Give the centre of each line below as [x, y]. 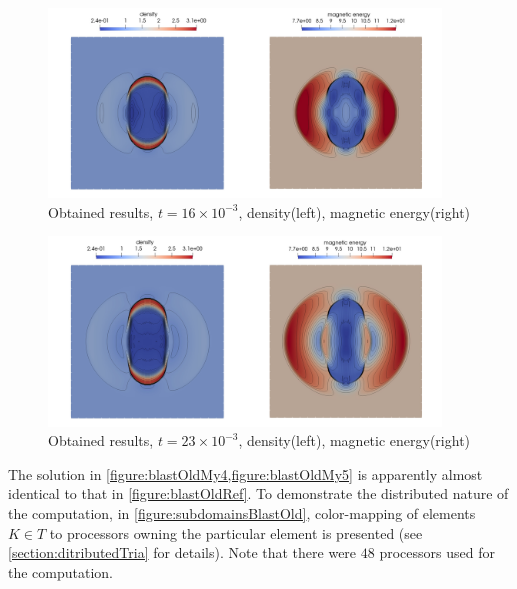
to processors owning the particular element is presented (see [236, 532]
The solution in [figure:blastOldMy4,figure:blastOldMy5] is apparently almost [245, 473]
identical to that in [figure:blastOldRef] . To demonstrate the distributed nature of [258, 493]
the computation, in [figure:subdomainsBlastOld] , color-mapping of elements [242, 513]
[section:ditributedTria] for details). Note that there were [182, 552]
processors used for [437, 552]
